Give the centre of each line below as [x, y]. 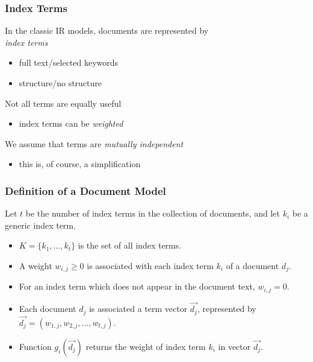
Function [35, 346]
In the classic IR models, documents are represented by [107, 30]
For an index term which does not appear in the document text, [137, 286]
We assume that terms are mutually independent [94, 143]
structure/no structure [60, 83]
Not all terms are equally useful [63, 103]
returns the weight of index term [146, 346]
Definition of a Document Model [85, 190]
